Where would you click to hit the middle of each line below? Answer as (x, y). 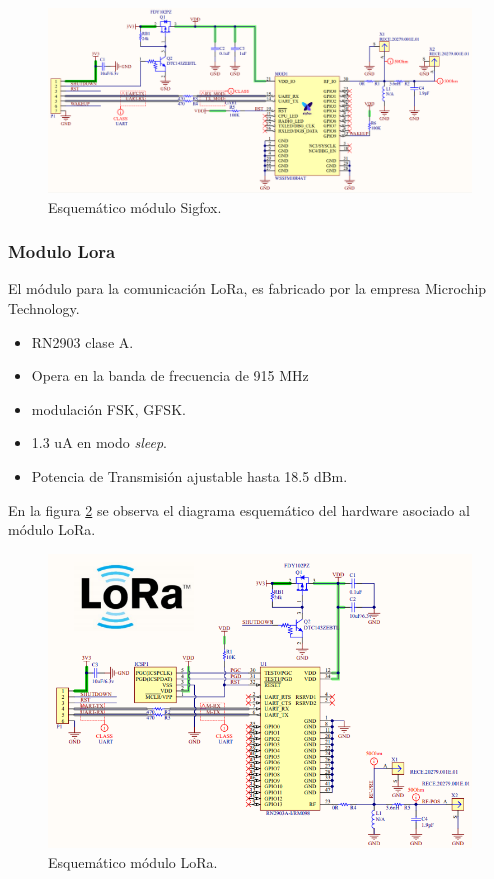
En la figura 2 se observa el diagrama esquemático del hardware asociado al (239, 509)
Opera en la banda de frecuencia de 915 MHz (170, 375)
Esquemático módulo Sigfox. (135, 206)
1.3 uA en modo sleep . (99, 442)
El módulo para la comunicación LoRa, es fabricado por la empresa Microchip (247, 288)
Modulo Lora (62, 251)
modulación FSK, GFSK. (108, 408)
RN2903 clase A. (82, 341)
